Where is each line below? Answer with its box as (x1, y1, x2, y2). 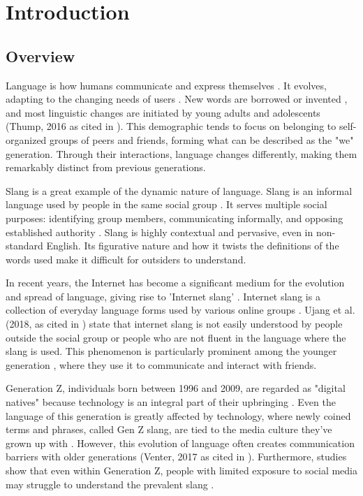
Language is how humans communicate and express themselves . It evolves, (6, 78, 327, 92)
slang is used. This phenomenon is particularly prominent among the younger (6, 344, 337, 358)
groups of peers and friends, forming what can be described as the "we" (50, 132, 354, 147)
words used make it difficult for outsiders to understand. (6, 251, 246, 266)
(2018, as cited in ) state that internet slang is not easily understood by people (6, 316, 343, 331)
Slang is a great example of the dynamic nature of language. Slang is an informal (6, 183, 353, 198)
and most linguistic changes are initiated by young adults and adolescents (6, 105, 320, 119)
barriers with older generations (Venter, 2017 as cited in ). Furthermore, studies (6, 449, 347, 464)
